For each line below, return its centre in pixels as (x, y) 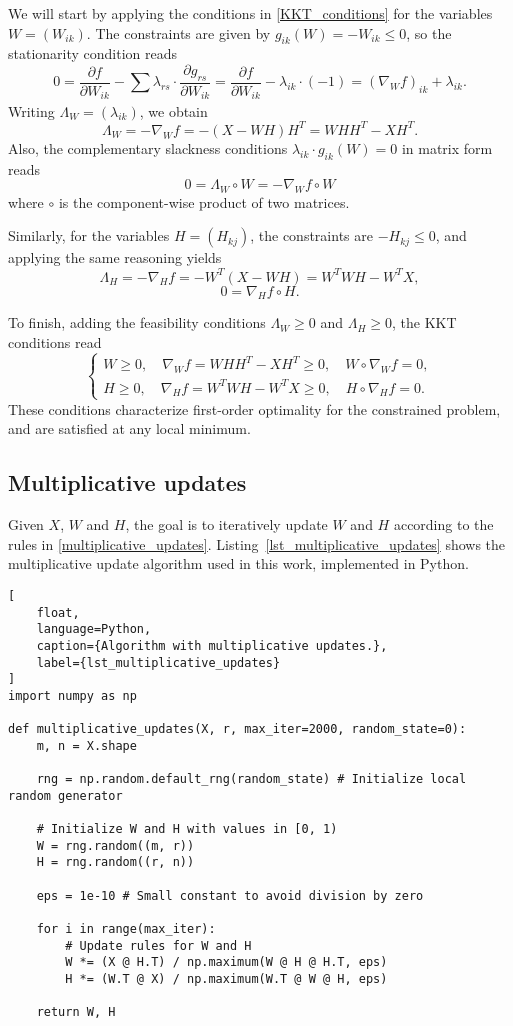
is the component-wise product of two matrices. (204, 201)
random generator (65, 795)
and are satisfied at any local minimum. (129, 428)
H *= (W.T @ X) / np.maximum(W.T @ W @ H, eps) (226, 978)
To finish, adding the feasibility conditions (137, 322)
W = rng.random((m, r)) (115, 845)
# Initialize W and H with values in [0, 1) (187, 829)
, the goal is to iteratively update (226, 524)
